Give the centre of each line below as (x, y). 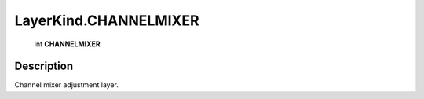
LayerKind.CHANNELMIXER (107, 20)
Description (44, 66)
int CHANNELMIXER (68, 44)
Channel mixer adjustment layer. (67, 85)
